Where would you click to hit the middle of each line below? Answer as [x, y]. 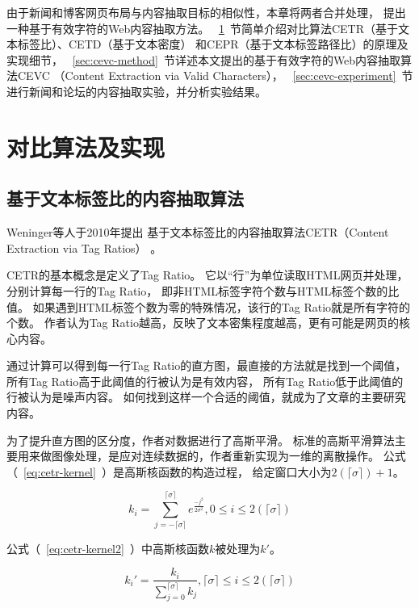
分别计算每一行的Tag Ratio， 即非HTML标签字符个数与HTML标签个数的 [197, 290]
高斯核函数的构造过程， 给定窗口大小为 [228, 471]
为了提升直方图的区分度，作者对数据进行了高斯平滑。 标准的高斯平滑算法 [201, 440]
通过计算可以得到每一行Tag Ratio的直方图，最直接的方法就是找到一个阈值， [207, 365]
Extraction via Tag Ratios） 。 [84, 247]
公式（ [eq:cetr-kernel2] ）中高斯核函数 [108, 548]
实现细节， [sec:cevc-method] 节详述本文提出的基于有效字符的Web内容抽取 [204, 59]
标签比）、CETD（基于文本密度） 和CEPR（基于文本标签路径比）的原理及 [213, 44]
